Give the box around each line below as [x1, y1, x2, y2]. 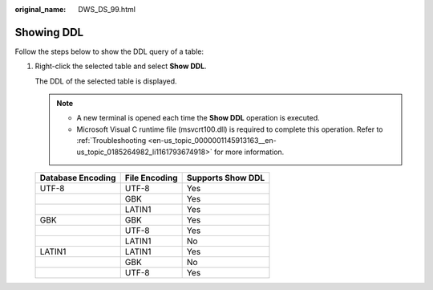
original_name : [14, 5, 67, 14]
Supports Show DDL [186, 173, 265, 184]
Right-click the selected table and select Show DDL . [34, 61, 208, 71]
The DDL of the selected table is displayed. [34, 76, 177, 86]
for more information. [213, 147, 285, 157]
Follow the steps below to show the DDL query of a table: [14, 47, 204, 56]
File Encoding [124, 173, 178, 184]
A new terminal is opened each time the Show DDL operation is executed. [76, 113, 320, 123]
